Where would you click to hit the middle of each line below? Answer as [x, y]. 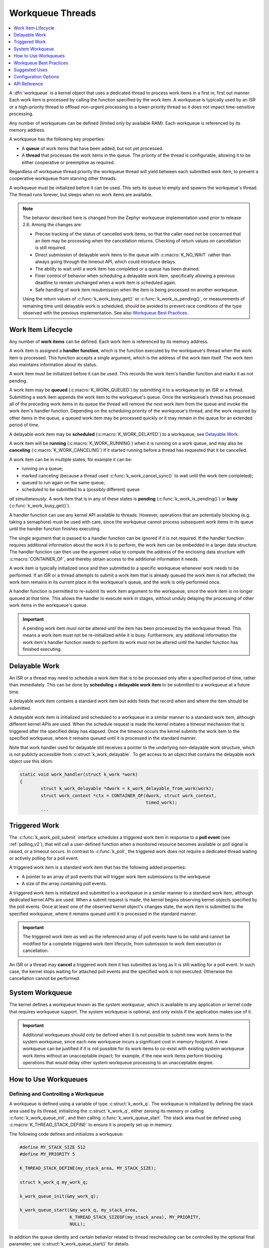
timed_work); [162, 802]
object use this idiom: [31, 761]
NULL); [77, 1224]
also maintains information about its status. [53, 365]
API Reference [28, 84]
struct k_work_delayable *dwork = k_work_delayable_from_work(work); [127, 788]
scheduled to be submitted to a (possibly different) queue [81, 490]
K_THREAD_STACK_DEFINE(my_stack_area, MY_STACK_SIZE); [88, 1168]
